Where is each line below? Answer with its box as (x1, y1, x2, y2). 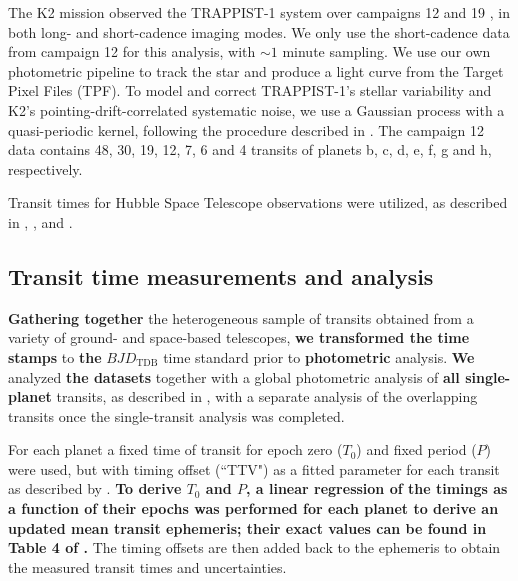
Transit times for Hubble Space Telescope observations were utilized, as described (8, 192, 508, 213)
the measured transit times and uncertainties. (8, 556, 287, 577)
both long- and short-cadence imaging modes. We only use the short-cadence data (8, 21, 510, 42)
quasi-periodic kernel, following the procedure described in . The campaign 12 (8, 119, 484, 140)
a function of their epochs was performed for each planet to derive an (8, 498, 499, 519)
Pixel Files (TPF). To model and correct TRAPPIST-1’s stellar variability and (8, 80, 492, 101)
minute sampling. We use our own (282, 41, 491, 62)
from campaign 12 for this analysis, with (8, 41, 256, 62)
